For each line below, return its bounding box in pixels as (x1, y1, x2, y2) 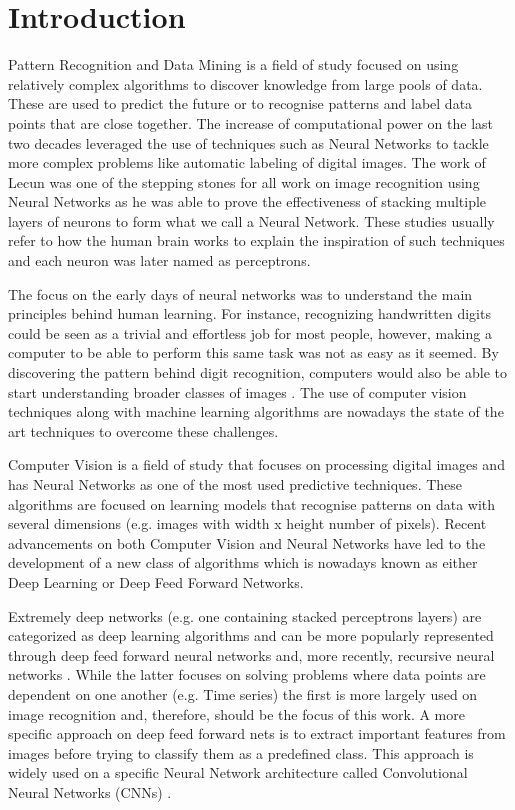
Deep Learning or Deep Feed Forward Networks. (8, 571, 304, 592)
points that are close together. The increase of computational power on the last (8, 112, 493, 133)
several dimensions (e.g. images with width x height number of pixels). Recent (8, 513, 487, 534)
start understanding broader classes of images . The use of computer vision (8, 381, 467, 402)
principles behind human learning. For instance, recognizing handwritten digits (8, 303, 491, 324)
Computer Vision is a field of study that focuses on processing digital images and (8, 454, 505, 475)
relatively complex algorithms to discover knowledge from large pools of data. (8, 73, 483, 94)
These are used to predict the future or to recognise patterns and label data (8, 93, 473, 114)
